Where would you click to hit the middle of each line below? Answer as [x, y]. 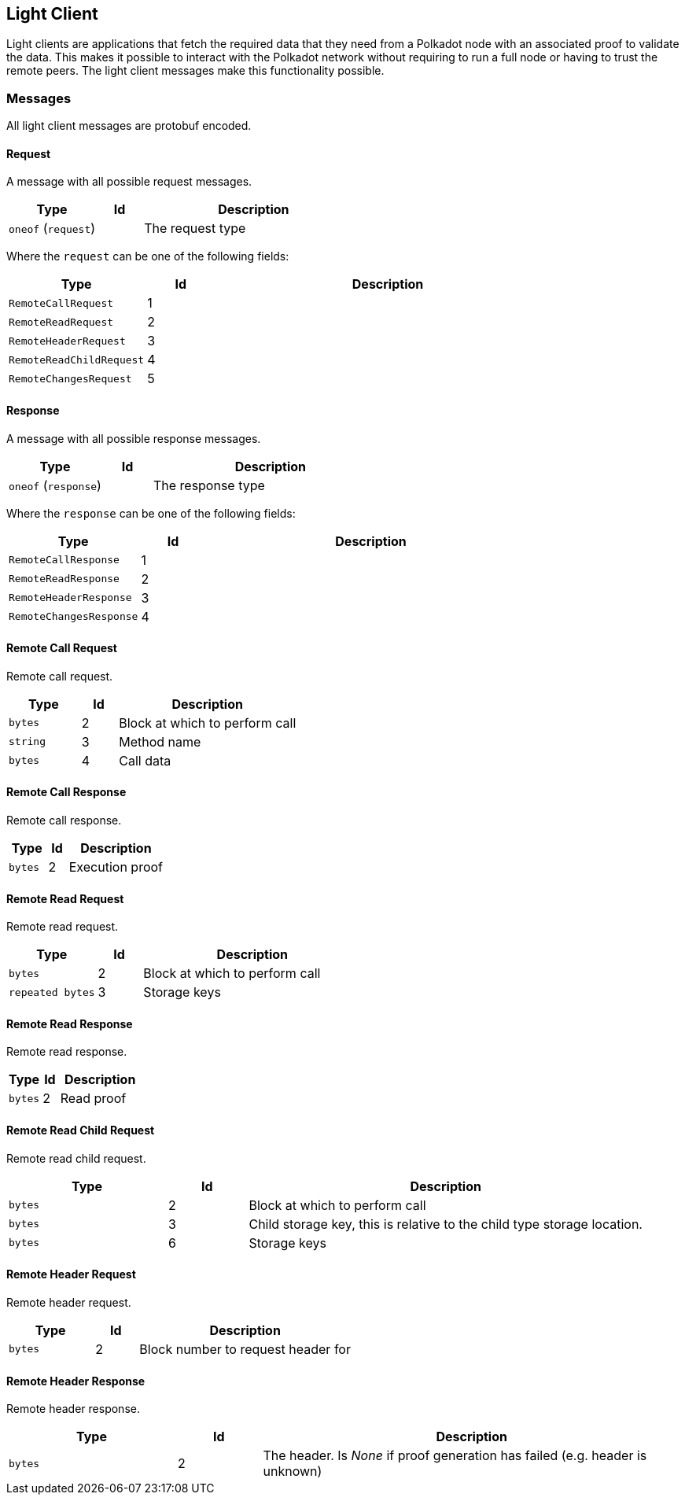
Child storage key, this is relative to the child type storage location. [446, 1224]
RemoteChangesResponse [74, 617]
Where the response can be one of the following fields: [151, 513]
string [27, 742]
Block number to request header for [245, 1349]
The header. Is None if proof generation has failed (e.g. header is [455, 1456]
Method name [160, 741]
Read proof [93, 1099]
